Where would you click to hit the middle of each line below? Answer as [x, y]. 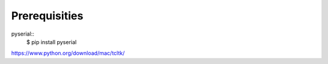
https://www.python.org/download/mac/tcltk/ [68, 53]
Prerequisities [47, 16]
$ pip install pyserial [52, 42]
